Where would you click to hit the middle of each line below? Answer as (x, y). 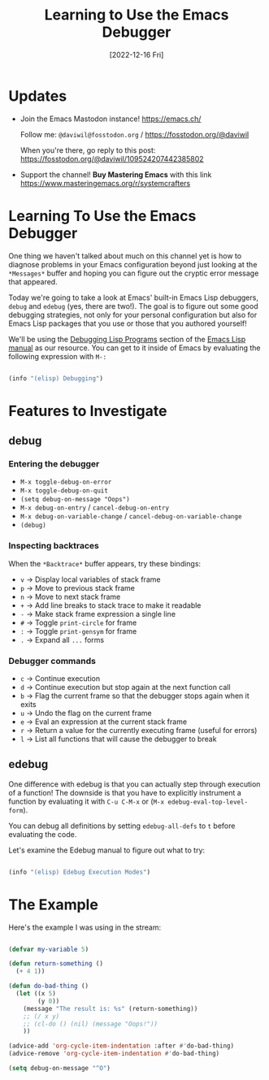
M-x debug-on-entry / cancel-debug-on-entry (94, 507)
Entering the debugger (54, 464)
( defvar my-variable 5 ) (49, 949)
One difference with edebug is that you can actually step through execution (134, 784)
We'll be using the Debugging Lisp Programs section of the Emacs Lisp (127, 339)
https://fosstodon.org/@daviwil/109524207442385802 (112, 158)
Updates (38, 96)
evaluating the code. (43, 834)
